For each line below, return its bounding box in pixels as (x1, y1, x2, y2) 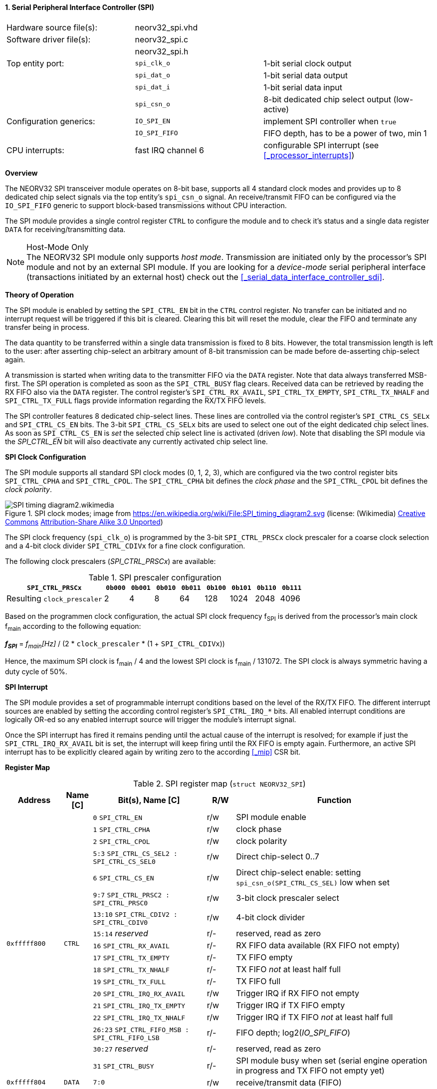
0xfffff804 (6, 1079, 46, 1087)
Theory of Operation (5, 290, 74, 299)
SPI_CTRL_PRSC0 (93, 899, 148, 907)
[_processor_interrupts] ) (263, 150, 355, 160)
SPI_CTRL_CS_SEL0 (93, 857, 156, 865)
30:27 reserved (93, 1043, 148, 1054)
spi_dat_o (135, 71, 171, 79)
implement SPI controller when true (263, 116, 397, 126)
